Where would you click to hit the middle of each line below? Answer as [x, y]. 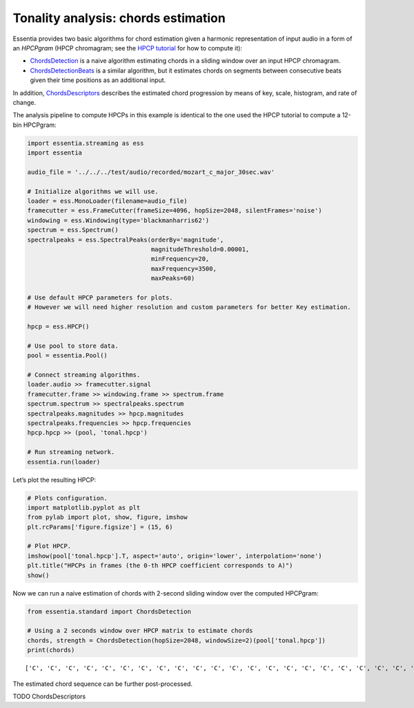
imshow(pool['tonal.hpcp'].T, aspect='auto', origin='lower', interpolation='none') [175, 556]
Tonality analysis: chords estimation [119, 18]
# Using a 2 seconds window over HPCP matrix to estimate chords [140, 631]
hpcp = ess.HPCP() [58, 327]
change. [24, 102]
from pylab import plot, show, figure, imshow [107, 517]
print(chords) [51, 650]
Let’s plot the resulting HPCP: [55, 480]
